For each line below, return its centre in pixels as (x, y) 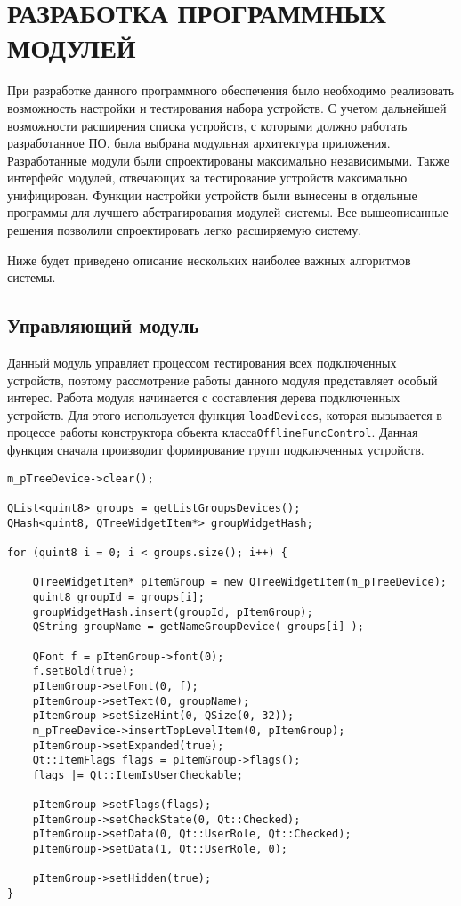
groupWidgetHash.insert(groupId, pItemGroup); (173, 612)
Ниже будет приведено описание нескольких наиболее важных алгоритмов (209, 259)
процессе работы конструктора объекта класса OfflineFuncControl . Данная (213, 432)
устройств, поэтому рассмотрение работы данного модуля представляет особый (222, 380)
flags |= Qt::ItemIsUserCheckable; (137, 775)
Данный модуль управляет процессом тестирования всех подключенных (202, 363)
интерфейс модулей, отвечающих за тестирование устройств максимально (207, 178)
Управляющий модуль (103, 325)
